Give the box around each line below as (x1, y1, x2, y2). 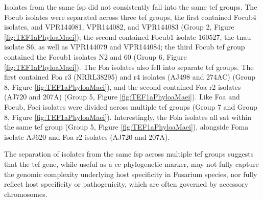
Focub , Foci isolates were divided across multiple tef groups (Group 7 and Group (4, 101, 257, 112)
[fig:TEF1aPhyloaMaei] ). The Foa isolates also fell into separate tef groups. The (4, 61, 254, 72)
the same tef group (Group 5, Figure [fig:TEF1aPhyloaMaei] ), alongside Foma (4, 121, 249, 132)
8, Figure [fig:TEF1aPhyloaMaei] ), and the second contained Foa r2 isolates (4, 81, 241, 92)
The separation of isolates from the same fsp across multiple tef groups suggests (4, 148, 254, 159)
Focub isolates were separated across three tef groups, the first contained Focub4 (4, 11, 256, 22)
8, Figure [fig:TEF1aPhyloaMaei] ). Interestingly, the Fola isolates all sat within (4, 111, 252, 122)
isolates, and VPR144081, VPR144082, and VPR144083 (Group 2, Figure (4, 21, 234, 32)
